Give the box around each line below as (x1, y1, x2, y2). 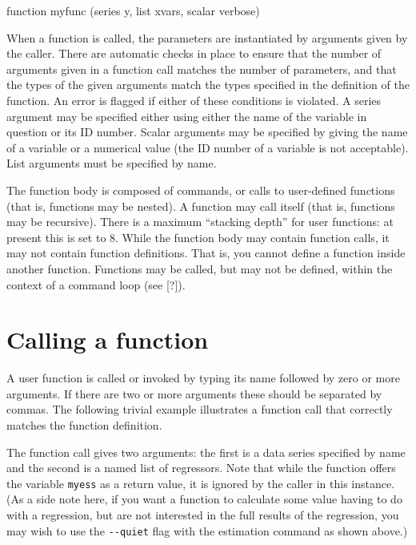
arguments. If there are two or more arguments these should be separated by (6, 385, 382, 402)
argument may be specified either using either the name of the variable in (6, 107, 367, 124)
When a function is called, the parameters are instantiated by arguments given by (6, 29, 408, 46)
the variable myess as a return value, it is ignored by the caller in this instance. (6, 474, 395, 491)
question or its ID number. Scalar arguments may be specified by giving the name (6, 123, 408, 140)
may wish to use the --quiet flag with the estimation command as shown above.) (6, 522, 408, 539)
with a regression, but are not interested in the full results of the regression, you (6, 507, 399, 523)
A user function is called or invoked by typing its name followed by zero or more (6, 369, 400, 386)
